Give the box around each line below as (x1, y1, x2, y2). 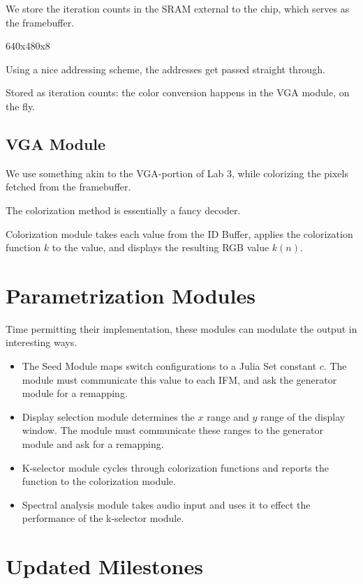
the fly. (6, 98, 36, 113)
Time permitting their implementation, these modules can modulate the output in (6, 321, 357, 336)
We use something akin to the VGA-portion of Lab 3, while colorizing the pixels (6, 165, 348, 180)
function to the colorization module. (22, 474, 176, 488)
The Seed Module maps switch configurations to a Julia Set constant (22, 359, 317, 373)
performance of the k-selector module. (22, 511, 184, 525)
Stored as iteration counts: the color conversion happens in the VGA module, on (6, 85, 350, 100)
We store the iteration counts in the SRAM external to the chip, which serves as (6, 1, 350, 15)
